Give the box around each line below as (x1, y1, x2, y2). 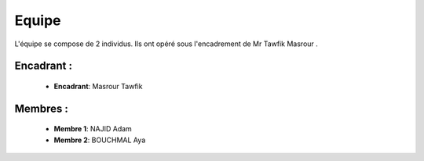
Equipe (14, 12, 62, 29)
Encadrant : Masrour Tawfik (53, 81, 143, 91)
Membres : (14, 102, 68, 115)
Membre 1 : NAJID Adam (53, 124, 133, 134)
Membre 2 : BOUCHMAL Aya (53, 135, 146, 145)
